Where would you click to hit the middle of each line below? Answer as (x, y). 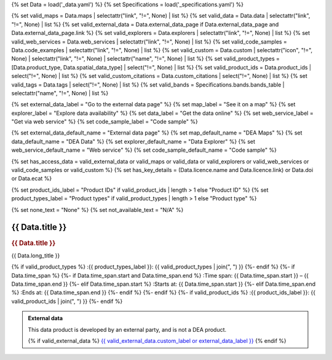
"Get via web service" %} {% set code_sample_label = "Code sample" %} (105, 122)
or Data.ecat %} (32, 179)
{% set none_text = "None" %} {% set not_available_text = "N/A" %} (97, 209)
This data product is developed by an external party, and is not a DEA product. (127, 329)
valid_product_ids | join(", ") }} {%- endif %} (67, 301)
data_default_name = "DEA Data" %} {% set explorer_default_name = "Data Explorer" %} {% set (133, 141)
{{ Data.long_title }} (36, 256)
